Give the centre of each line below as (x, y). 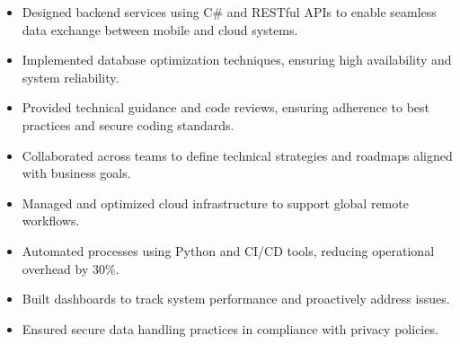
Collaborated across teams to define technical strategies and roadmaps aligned (237, 155)
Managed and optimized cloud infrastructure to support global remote (215, 203)
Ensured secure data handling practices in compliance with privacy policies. (230, 328)
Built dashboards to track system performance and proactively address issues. (236, 299)
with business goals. (76, 173)
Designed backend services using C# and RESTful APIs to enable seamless (229, 12)
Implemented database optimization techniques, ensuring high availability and (237, 60)
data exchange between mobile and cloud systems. (160, 29)
